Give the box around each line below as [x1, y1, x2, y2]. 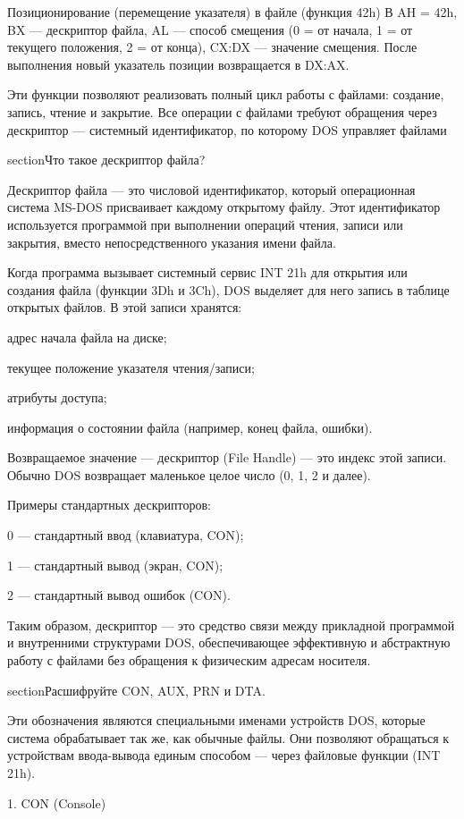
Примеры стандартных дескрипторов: [7, 495, 211, 514]
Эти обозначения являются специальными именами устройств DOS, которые [7, 711, 426, 730]
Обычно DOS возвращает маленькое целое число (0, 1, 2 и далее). [7, 465, 371, 484]
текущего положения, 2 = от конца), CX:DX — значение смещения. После [7, 38, 418, 56]
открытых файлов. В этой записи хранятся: [7, 298, 242, 317]
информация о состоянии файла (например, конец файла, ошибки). [7, 418, 373, 436]
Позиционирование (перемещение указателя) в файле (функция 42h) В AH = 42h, [7, 3, 458, 21]
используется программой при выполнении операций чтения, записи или [7, 215, 403, 233]
